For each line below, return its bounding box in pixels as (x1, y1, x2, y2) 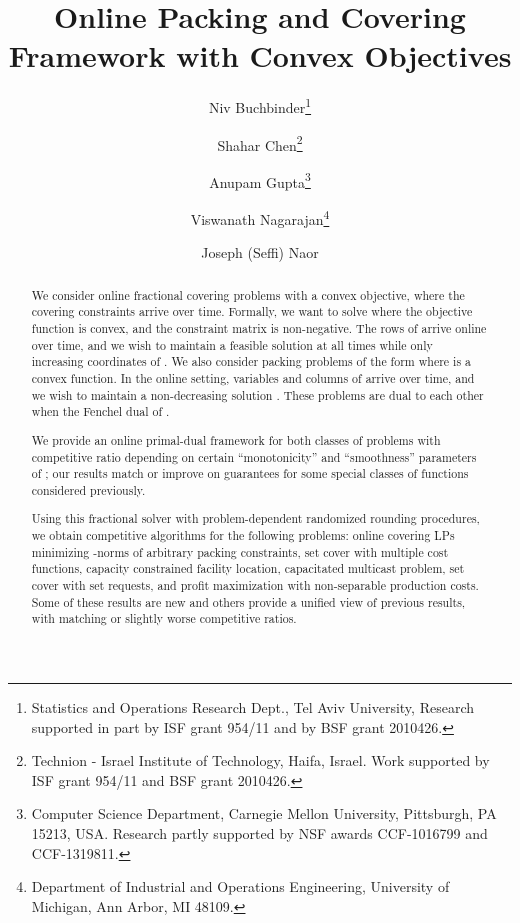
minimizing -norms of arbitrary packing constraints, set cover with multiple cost (31, 543, 449, 560)
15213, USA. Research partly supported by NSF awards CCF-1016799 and (31, 822, 488, 843)
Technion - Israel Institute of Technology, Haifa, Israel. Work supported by (31, 750, 490, 771)
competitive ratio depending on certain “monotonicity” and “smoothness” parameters (31, 448, 477, 465)
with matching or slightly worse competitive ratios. (31, 610, 297, 627)
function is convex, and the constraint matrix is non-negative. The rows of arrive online (31, 320, 487, 337)
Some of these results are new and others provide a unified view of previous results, (31, 593, 466, 610)
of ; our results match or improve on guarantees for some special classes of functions (31, 465, 469, 482)
